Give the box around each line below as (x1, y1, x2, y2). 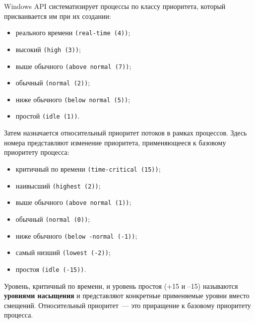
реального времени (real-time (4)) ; (15, 27, 130, 38)
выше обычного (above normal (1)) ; (15, 197, 131, 207)
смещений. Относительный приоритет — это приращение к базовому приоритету (4, 300, 251, 310)
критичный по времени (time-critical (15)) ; (15, 163, 161, 174)
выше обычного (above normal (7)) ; (15, 61, 131, 71)
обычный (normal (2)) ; (15, 77, 90, 88)
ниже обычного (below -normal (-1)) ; (15, 230, 137, 241)
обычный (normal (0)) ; (15, 213, 90, 224)
